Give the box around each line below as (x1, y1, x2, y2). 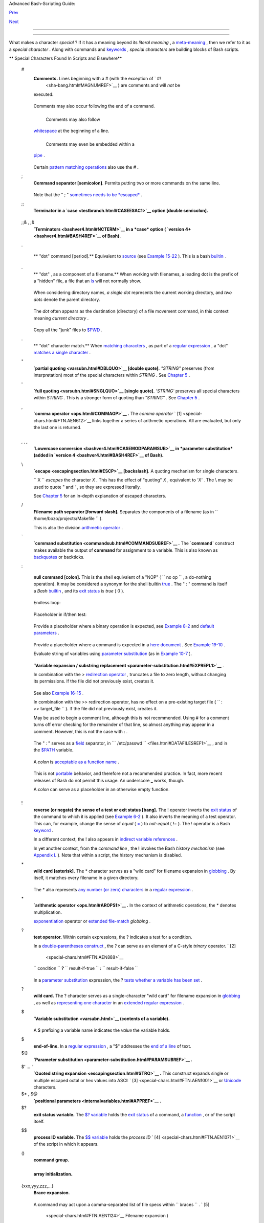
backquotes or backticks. (33, 554, 85, 560)
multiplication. (33, 909, 62, 915)
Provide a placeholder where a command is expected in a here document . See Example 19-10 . (33, 641, 225, 648)
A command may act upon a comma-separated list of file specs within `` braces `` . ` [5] (33, 1201, 210, 1207)
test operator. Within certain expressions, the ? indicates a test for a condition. (33, 934, 193, 940)
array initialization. (33, 1171, 73, 1177)
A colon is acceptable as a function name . (33, 759, 119, 765)
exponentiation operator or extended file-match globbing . (33, 918, 151, 924)
